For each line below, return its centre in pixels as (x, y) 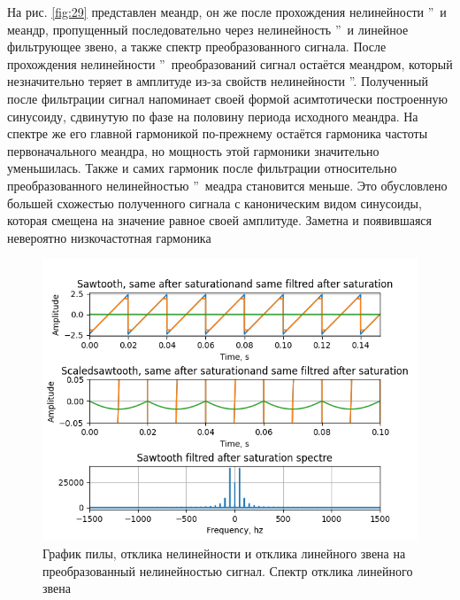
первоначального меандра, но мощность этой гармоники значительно (193, 150)
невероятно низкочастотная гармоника (109, 237)
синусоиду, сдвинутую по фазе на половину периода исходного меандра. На (213, 116)
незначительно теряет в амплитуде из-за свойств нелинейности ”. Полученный (218, 81)
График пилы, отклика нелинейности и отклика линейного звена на (224, 553)
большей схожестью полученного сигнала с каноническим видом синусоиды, (215, 203)
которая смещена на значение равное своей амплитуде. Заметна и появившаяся (219, 220)
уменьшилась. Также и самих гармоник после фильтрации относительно (202, 168)
